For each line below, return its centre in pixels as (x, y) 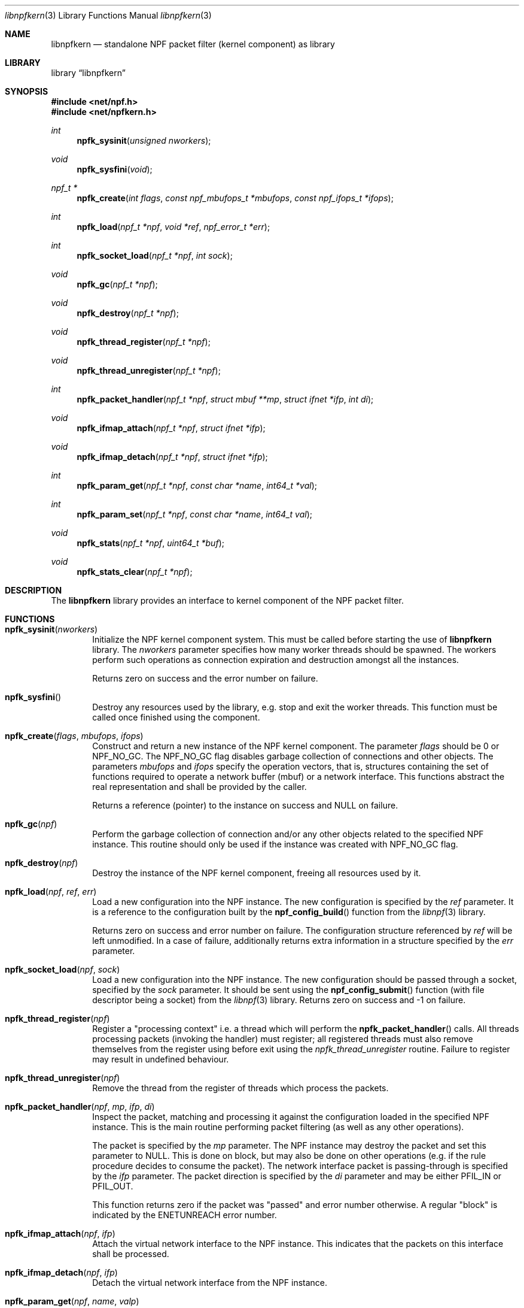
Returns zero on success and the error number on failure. (205, 678)
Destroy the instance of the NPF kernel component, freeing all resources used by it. (257, 873)
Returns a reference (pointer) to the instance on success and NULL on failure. (245, 805)
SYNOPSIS (27, 91)
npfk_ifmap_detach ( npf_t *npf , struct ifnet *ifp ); (172, 457)
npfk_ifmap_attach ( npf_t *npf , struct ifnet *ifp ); (171, 428)
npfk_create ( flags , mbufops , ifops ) (74, 736)
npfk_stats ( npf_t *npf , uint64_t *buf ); (150, 543)
